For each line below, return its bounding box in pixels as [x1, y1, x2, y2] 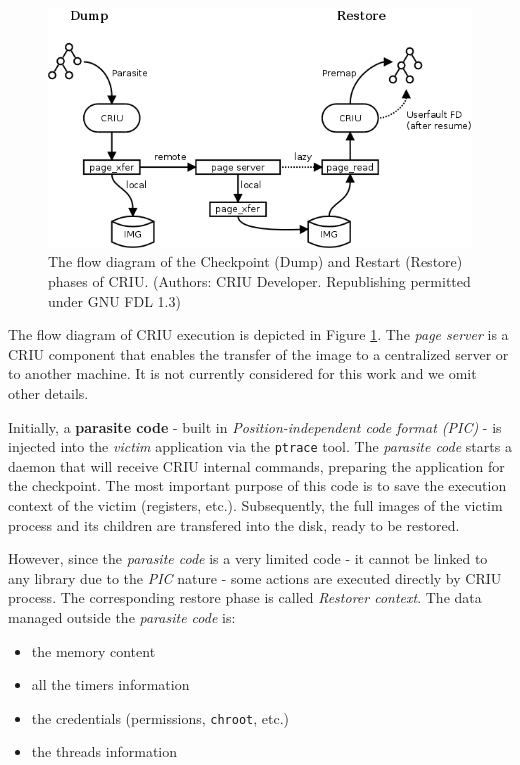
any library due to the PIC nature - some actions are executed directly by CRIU [8, 567, 502, 588]
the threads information [31, 741, 178, 762]
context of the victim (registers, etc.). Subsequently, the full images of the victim [8, 494, 503, 515]
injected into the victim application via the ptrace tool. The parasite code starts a [8, 436, 512, 457]
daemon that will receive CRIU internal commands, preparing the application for [8, 455, 505, 476]
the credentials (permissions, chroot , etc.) [31, 707, 290, 728]
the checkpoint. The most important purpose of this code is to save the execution [8, 475, 507, 496]
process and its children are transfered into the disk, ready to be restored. [8, 514, 460, 535]
